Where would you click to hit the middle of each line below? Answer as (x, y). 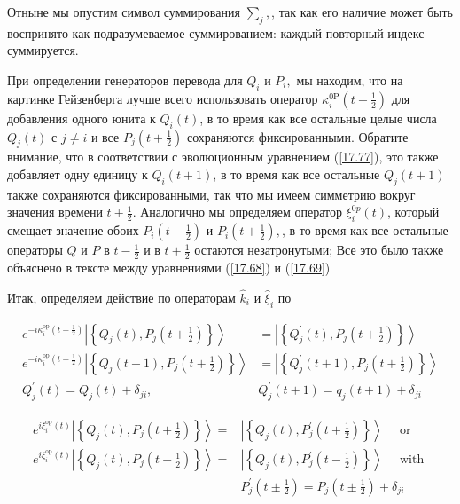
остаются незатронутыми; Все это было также (319, 250)
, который (413, 212)
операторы (35, 250)
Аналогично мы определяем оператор (242, 212)
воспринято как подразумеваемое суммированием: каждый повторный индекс (216, 32)
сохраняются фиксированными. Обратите (297, 136)
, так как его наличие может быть (362, 12)
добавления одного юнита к (82, 118)
